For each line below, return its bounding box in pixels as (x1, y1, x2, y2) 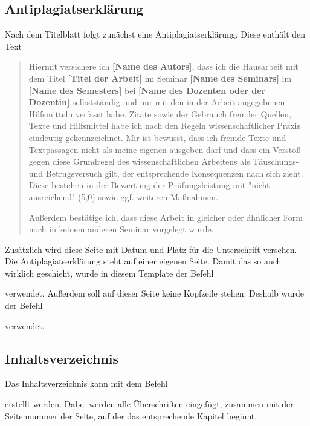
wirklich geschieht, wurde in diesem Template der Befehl (5, 266, 214, 279)
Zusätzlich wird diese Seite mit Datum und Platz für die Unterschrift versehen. (5, 243, 297, 255)
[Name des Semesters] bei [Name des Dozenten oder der (28, 84, 266, 96)
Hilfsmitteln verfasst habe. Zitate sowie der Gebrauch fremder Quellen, (28, 107, 292, 120)
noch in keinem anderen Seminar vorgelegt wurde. (28, 223, 214, 235)
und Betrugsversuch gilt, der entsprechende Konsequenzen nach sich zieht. (28, 166, 303, 179)
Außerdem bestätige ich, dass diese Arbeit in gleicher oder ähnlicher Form (28, 211, 303, 223)
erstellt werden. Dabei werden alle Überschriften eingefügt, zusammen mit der (5, 398, 294, 410)
